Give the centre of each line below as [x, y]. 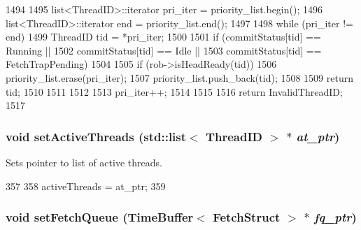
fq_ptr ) [335, 217]
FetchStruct [247, 217]
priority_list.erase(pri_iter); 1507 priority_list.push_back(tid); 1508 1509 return [179, 77]
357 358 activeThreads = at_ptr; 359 [86, 186]
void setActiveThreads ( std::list [96, 136]
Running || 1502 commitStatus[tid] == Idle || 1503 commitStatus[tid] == [164, 50]
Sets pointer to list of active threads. [84, 162]
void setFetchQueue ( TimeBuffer [100, 217]
